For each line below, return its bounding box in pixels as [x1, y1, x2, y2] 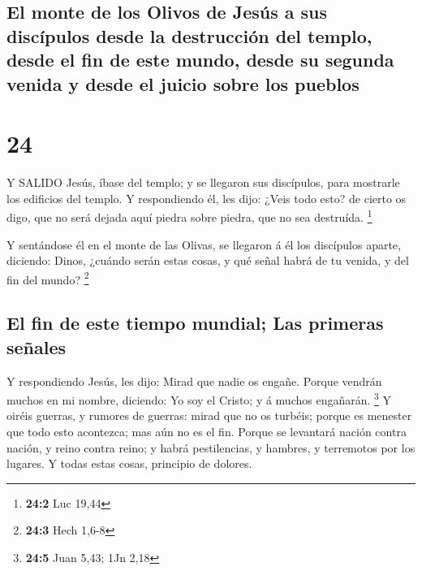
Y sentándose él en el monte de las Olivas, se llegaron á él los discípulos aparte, [6, 236, 401, 253]
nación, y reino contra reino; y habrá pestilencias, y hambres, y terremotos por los [6, 439, 416, 456]
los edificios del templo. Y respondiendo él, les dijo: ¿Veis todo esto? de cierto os [6, 189, 407, 206]
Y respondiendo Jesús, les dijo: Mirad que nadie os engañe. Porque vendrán [6, 372, 382, 389]
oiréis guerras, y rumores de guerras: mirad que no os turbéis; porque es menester [6, 407, 412, 424]
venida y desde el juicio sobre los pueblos [6, 71, 360, 96]
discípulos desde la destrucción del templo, [6, 23, 372, 48]
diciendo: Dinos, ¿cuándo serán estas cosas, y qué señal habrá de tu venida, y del [6, 252, 409, 269]
